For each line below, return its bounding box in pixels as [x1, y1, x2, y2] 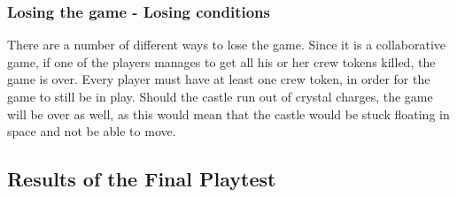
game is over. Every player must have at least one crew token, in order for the [7, 70, 430, 88]
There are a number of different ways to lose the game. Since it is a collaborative [7, 35, 446, 54]
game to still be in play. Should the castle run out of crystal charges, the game [7, 87, 433, 105]
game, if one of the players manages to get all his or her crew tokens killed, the [7, 52, 436, 71]
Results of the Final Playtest [7, 165, 276, 193]
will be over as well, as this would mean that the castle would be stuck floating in [7, 104, 450, 123]
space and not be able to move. [7, 122, 176, 140]
